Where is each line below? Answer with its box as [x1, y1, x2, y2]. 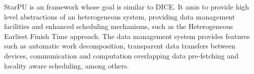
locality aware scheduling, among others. [4, 60, 129, 70]
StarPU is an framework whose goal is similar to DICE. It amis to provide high [4, 1, 249, 11]
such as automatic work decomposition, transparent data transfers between [4, 40, 236, 51]
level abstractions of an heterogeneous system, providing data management [4, 11, 235, 21]
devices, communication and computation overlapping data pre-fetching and [4, 50, 238, 60]
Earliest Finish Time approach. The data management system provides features [4, 30, 250, 41]
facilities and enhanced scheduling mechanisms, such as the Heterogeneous [4, 21, 233, 31]
